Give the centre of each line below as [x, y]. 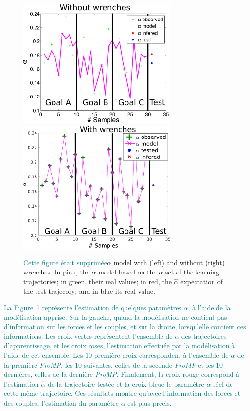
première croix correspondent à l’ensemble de [161, 355]
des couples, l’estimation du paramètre [61, 403]
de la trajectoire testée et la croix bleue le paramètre [126, 383]
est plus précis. [150, 403]
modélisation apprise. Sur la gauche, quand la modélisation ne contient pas [116, 317]
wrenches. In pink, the [56, 272]
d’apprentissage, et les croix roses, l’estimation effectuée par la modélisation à [120, 345]
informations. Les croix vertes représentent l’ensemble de [88, 336]
